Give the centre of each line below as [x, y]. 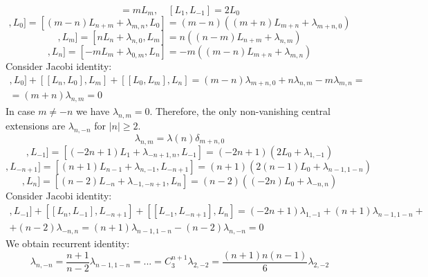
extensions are [36, 126]
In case [20, 111]
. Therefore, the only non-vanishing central [240, 111]
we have [93, 111]
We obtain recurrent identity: [68, 243]
